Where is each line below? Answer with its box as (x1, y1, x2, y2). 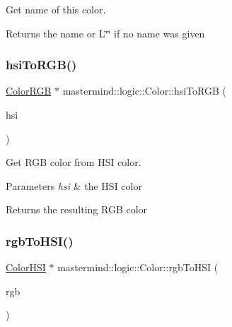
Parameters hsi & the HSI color (6, 178, 142, 193)
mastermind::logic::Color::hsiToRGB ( (62, 83, 226, 98)
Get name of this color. (6, 2, 106, 16)
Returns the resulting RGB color (6, 202, 148, 217)
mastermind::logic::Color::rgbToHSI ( (57, 260, 219, 275)
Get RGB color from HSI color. (6, 155, 141, 170)
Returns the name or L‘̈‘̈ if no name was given (6, 25, 205, 40)
